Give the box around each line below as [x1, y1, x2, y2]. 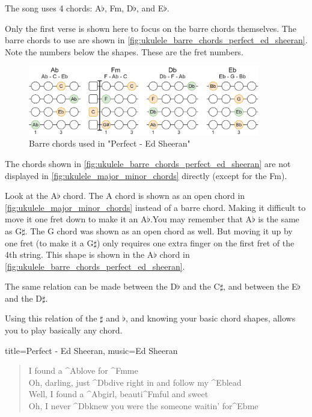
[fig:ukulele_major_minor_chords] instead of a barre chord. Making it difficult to [5, 201, 306, 213]
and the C [183, 280, 220, 293]
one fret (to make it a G [5, 236, 94, 249]
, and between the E [223, 280, 298, 293]
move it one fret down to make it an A [5, 213, 147, 225]
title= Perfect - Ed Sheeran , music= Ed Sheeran [5, 344, 178, 356]
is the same [258, 213, 299, 225]
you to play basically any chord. [5, 324, 123, 336]
